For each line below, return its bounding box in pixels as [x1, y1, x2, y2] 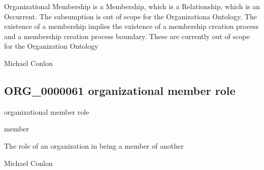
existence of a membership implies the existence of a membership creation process [4, 21, 259, 31]
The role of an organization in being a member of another [4, 140, 184, 151]
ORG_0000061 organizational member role [4, 82, 236, 98]
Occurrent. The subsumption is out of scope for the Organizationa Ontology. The [4, 11, 257, 21]
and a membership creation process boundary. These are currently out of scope [4, 30, 250, 41]
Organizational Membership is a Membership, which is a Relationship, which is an [4, 1, 260, 11]
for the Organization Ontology [4, 41, 98, 51]
